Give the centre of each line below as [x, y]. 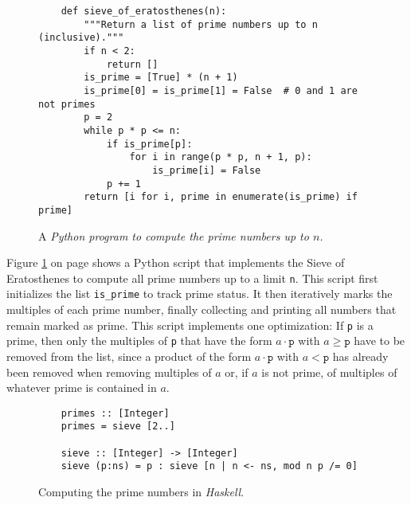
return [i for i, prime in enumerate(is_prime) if [221, 197]
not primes [67, 104]
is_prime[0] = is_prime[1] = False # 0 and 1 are [221, 90]
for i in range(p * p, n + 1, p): [221, 157]
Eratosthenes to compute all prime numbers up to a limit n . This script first [192, 278]
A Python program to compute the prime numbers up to [174, 235]
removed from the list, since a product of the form [129, 356]
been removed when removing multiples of [109, 372]
